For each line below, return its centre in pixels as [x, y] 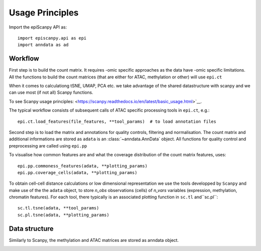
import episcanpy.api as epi [52, 38]
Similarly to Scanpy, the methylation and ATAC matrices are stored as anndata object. [94, 240]
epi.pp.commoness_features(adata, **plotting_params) [82, 166]
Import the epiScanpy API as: [38, 27]
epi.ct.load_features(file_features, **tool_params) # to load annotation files [117, 121]
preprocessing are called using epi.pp [48, 146]
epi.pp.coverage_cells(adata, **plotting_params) [78, 172]
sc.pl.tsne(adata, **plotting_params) [64, 215]
